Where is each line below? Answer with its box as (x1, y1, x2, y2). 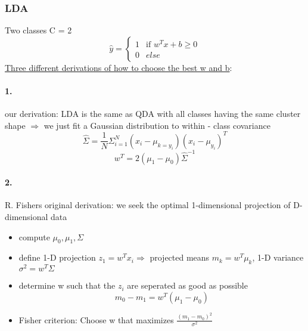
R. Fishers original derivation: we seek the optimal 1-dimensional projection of (5, 199, 291, 211)
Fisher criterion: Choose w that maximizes (18, 313, 174, 326)
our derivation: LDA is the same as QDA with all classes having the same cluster (5, 107, 301, 120)
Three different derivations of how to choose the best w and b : (5, 61, 232, 73)
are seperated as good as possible (127, 279, 248, 292)
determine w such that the (18, 279, 116, 292)
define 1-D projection (18, 251, 96, 264)
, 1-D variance (252, 251, 304, 264)
